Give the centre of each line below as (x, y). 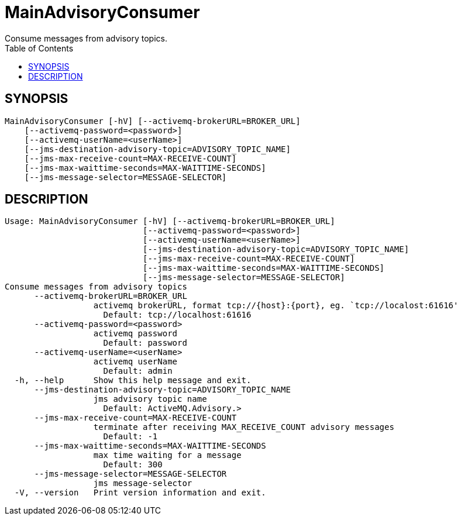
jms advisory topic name (150, 399)
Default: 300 (133, 465)
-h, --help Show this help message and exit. (133, 380)
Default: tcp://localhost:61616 (177, 315)
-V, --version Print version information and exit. (140, 493)
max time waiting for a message (167, 455)
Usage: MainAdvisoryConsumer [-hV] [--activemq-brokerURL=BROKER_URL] (170, 221)
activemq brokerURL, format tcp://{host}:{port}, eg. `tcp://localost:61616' (276, 306)
